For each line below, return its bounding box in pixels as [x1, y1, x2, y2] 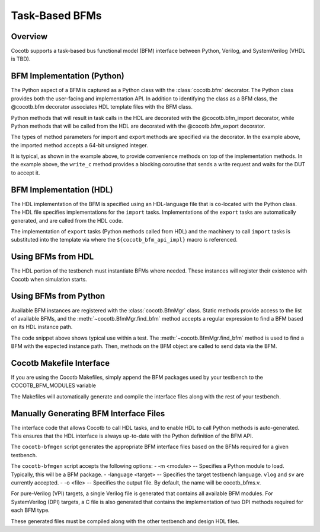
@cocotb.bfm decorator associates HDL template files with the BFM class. [11, 103, 193, 110]
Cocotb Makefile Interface [11, 358, 110, 368]
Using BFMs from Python [11, 291, 105, 301]
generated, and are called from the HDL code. [11, 217, 123, 224]
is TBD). [11, 55, 31, 62]
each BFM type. [11, 506, 50, 514]
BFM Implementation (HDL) [11, 185, 113, 195]
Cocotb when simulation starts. [11, 275, 87, 283]
